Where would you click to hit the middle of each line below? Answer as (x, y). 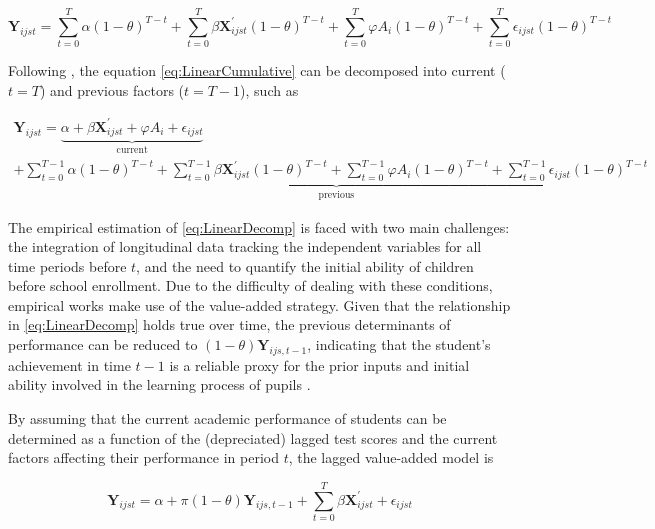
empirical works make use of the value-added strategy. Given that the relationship (259, 304)
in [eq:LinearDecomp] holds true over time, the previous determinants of (229, 324)
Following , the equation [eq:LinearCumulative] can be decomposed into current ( (257, 70)
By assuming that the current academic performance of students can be (227, 418)
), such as (269, 89)
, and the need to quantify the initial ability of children (305, 265)
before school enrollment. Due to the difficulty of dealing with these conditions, (250, 285)
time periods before (67, 265)
